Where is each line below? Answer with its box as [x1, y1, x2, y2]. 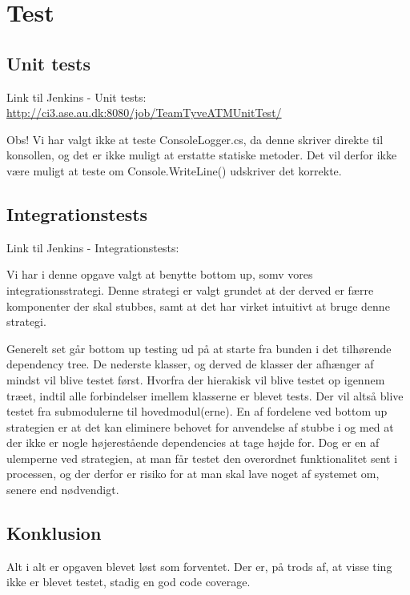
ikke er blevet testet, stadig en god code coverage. [6, 573, 251, 590]
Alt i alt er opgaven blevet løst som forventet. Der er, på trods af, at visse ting [6, 557, 392, 574]
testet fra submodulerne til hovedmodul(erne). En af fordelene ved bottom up [6, 403, 388, 420]
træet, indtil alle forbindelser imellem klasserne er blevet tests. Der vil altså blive [6, 387, 404, 404]
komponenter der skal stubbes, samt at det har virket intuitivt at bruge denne [6, 297, 390, 314]
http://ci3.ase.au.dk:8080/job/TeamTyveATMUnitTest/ [6, 104, 282, 121]
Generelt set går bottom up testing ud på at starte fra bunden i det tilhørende [6, 340, 392, 356]
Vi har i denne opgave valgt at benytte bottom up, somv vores [6, 266, 313, 283]
